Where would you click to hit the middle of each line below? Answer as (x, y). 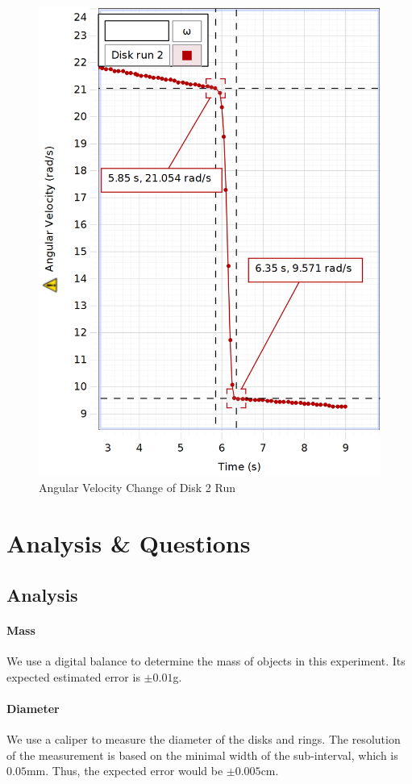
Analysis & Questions (129, 543)
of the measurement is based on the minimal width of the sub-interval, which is (202, 755)
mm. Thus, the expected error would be (125, 771)
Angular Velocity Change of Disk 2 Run (137, 488)
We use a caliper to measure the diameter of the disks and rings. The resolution (204, 738)
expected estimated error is (73, 676)
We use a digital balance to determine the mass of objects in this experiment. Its (206, 660)
